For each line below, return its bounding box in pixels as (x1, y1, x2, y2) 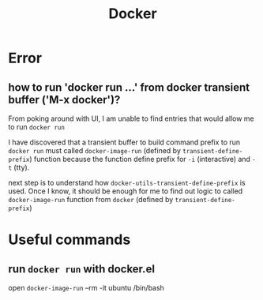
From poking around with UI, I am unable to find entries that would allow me (8, 114, 254, 123)
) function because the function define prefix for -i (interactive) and (28, 155, 251, 163)
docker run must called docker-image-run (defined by (8, 146, 182, 155)
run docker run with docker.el (8, 262, 156, 276)
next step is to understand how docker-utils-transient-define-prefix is (8, 178, 246, 187)
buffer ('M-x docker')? (8, 92, 121, 107)
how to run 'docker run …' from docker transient (8, 81, 250, 94)
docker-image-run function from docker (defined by (8, 195, 174, 204)
